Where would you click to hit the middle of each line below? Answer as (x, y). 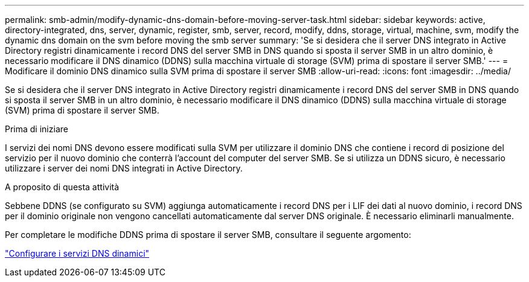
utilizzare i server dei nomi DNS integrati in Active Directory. (124, 168)
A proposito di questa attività (62, 187)
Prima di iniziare (37, 129)
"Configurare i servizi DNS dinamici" (77, 253)
